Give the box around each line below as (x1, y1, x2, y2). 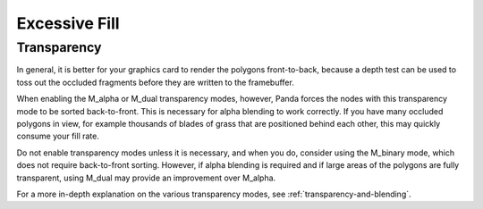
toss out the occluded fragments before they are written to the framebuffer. (16, 77, 294, 88)
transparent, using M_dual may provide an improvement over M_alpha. (16, 172, 276, 183)
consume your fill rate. (16, 130, 100, 142)
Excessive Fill (16, 13, 120, 33)
